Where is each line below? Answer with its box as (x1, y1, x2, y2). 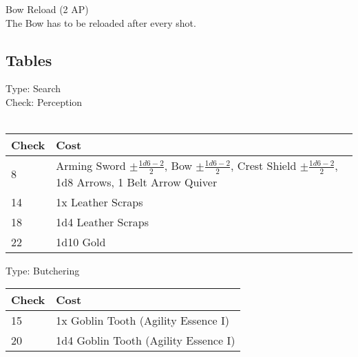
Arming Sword (56, 158, 126, 174)
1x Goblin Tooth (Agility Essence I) (56, 312, 229, 329)
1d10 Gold (56, 233, 106, 250)
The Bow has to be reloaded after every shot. (6, 15, 196, 30)
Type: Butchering (6, 263, 80, 277)
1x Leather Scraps (56, 193, 143, 210)
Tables (6, 49, 52, 70)
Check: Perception (6, 94, 83, 109)
